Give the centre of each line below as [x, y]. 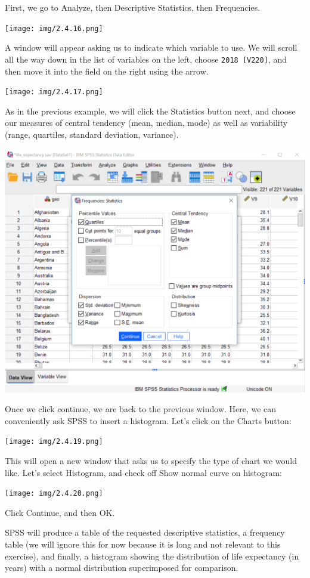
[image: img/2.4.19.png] [54, 442]
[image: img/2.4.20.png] [54, 494]
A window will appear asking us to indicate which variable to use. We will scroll [151, 47]
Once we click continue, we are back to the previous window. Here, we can [141, 409]
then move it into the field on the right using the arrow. [107, 71]
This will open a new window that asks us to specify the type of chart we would [151, 460]
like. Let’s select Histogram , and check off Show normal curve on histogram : [143, 472]
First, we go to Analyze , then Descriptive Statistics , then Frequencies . [133, 7]
